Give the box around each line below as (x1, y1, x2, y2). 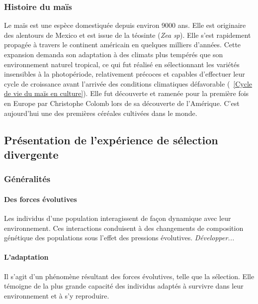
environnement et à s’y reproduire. (4, 290, 109, 301)
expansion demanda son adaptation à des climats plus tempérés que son (4, 49, 223, 59)
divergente (4, 146, 59, 162)
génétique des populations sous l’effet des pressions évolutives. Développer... (4, 232, 235, 243)
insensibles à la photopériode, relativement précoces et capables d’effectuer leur (4, 69, 245, 79)
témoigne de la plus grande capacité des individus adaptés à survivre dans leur (4, 281, 244, 291)
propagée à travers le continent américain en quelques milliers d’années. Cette (4, 39, 241, 50)
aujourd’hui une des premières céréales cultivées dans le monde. (4, 107, 197, 118)
